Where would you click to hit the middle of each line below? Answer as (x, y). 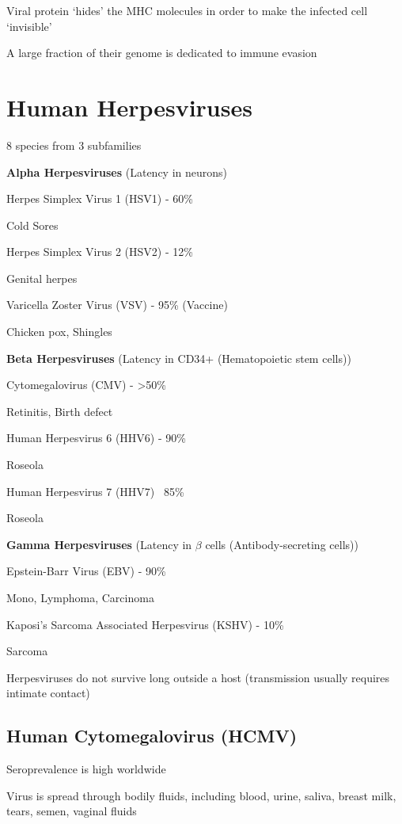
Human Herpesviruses (129, 107)
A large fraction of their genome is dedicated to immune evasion (162, 53)
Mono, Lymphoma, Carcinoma (80, 597)
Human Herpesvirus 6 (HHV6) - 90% (96, 438)
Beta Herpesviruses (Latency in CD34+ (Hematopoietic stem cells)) (179, 358)
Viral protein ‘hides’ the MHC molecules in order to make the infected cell (187, 10)
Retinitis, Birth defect (60, 411)
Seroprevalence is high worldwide (86, 769)
